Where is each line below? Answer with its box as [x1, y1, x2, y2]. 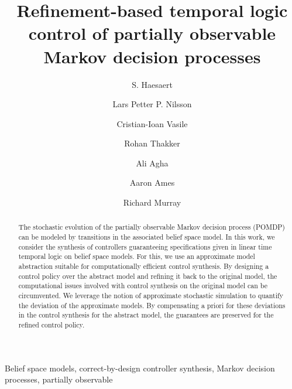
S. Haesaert [132, 78, 173, 90]
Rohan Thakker [124, 137, 180, 149]
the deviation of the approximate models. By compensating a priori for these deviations [18, 300, 286, 310]
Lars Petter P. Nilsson [112, 98, 192, 110]
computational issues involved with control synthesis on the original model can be [18, 281, 268, 291]
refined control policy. [18, 320, 85, 330]
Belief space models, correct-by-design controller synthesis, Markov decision [5, 361, 275, 374]
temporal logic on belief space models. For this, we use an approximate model [18, 251, 255, 261]
